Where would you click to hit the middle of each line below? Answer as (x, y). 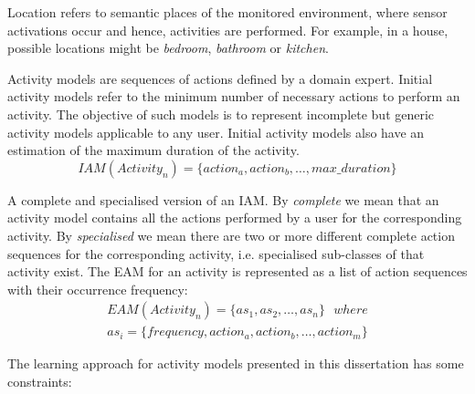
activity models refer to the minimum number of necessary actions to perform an (234, 96)
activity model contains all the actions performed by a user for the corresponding (235, 218)
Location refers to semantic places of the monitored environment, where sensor (227, 12)
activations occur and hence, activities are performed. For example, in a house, (228, 30)
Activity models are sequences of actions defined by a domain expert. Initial (220, 78)
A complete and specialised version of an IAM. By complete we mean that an (223, 199)
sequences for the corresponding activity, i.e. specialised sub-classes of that (216, 253)
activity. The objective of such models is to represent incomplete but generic (221, 114)
